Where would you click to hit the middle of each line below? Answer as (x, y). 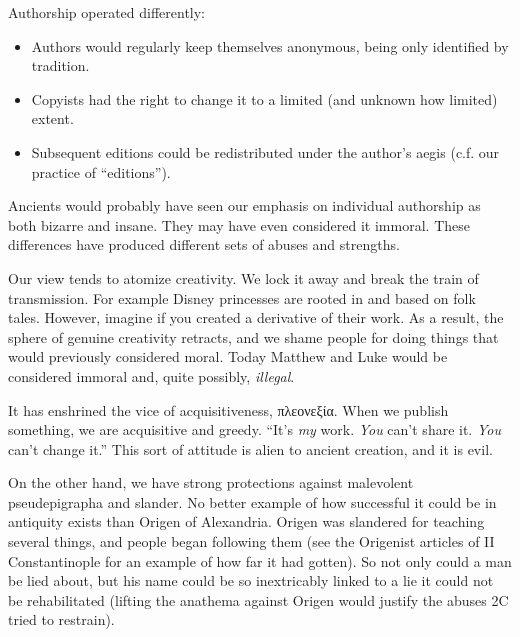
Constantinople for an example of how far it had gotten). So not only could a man (260, 560)
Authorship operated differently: (107, 12)
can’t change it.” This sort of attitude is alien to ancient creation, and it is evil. (250, 448)
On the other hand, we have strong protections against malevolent (211, 482)
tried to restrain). (61, 619)
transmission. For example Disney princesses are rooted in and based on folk (242, 297)
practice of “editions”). (101, 171)
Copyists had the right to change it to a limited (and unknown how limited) (264, 98)
